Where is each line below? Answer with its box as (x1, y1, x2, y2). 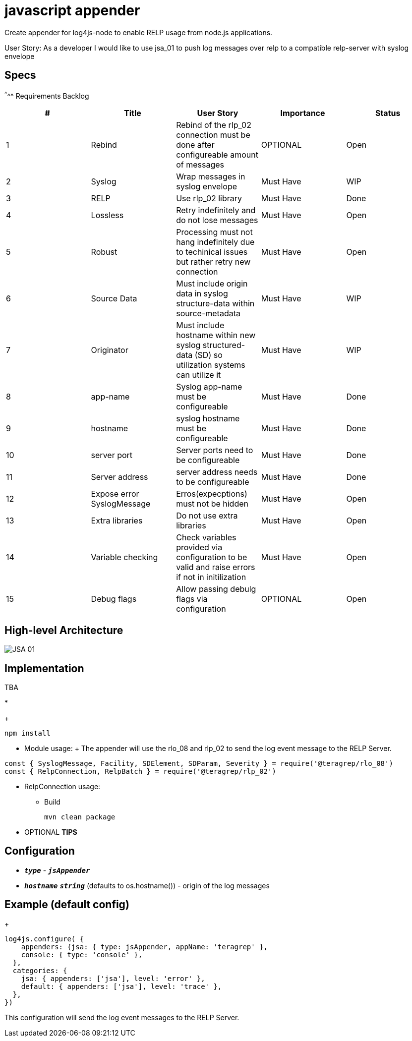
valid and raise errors (176, 562, 255, 573)
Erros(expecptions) (176, 489, 247, 499)
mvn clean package (44, 812, 116, 821)
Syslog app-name (176, 382, 242, 392)
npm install (4, 729, 51, 737)
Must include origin (176, 279, 248, 289)
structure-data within (176, 298, 255, 309)
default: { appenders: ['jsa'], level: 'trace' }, (21, 982, 222, 990)
